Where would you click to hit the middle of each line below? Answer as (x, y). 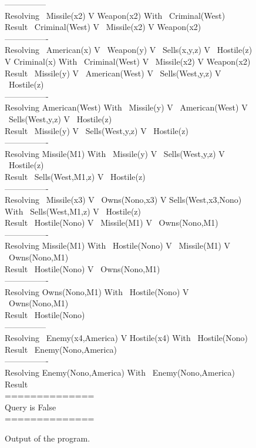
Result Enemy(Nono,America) (61, 349)
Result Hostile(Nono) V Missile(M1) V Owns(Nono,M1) (112, 223)
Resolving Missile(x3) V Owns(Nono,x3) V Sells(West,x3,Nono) (123, 200)
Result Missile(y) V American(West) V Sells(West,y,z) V (113, 73)
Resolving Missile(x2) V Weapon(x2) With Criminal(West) (115, 15)
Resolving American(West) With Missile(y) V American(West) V (126, 107)
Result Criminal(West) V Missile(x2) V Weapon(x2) (103, 27)
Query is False (31, 407)
